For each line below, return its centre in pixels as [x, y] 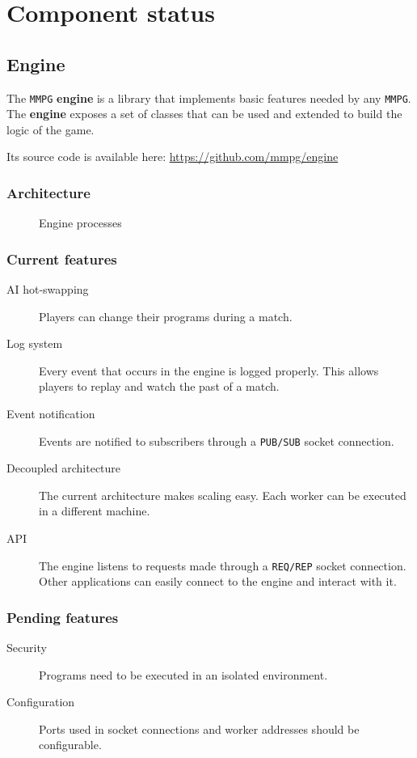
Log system [35, 343]
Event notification [51, 414]
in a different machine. [95, 511]
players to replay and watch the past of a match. [159, 386]
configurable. [70, 745]
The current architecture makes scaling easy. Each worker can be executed [223, 495]
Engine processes [80, 223]
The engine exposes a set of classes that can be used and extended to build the [204, 114]
